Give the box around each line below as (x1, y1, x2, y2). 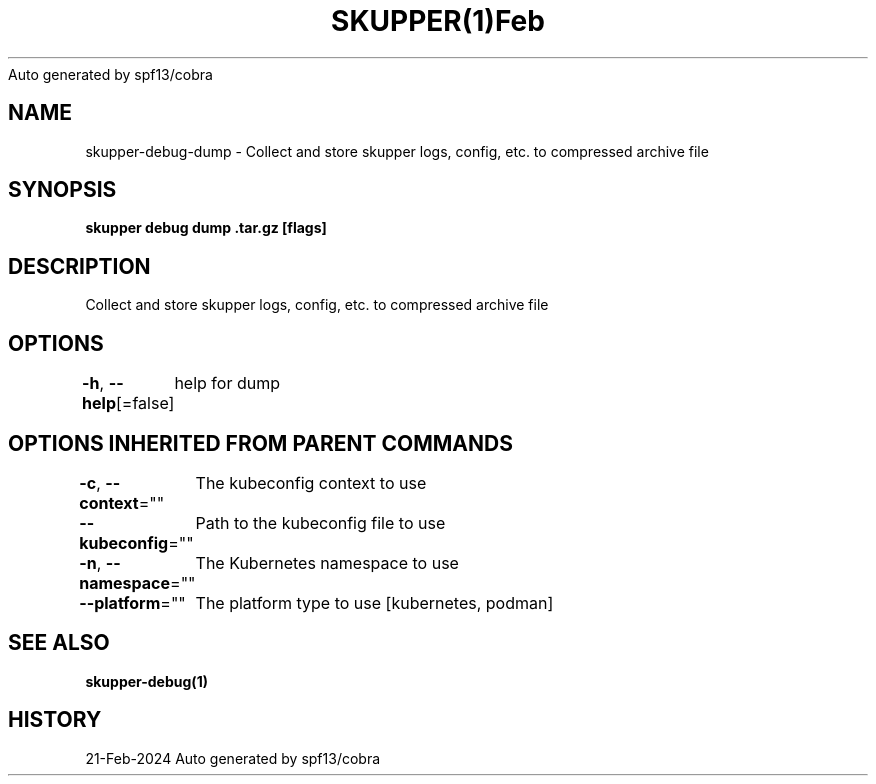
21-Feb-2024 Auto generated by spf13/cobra (85, 749, 381, 767)
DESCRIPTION (8, 253, 151, 279)
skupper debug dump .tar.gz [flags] (85, 219, 327, 237)
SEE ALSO (8, 630, 110, 656)
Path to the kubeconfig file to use (195, 512, 446, 533)
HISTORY (8, 707, 102, 733)
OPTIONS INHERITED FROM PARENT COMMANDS (8, 430, 513, 456)
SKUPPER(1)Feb (331, 4, 545, 38)
